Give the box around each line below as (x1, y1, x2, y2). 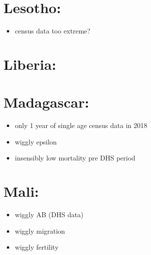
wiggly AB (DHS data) (15, 209, 84, 220)
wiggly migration (15, 225, 65, 236)
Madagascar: (3, 92, 89, 112)
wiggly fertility (15, 242, 59, 252)
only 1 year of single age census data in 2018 (15, 120, 148, 130)
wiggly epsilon (15, 136, 57, 146)
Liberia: (3, 54, 56, 74)
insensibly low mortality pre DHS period (15, 153, 135, 163)
